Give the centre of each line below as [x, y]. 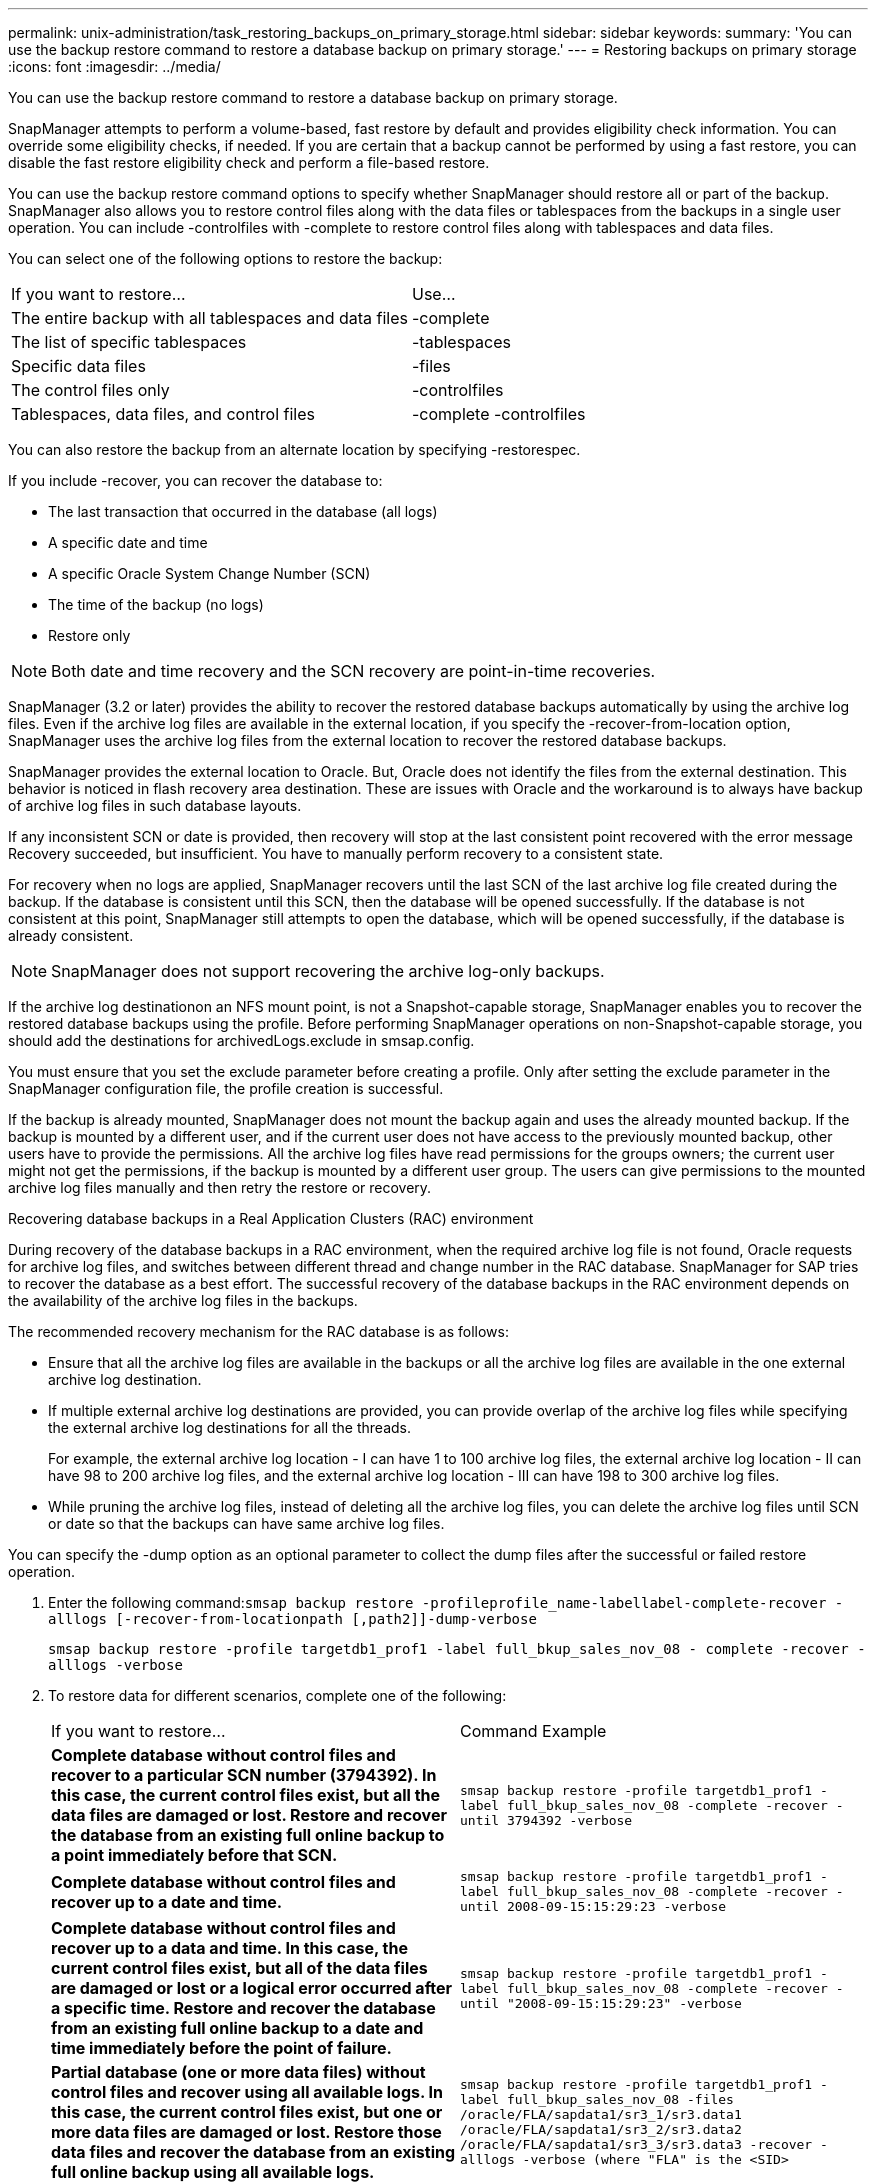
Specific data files [78, 366]
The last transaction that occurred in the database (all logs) [243, 511]
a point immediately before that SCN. [194, 1855]
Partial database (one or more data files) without [238, 2072]
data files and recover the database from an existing [253, 2152]
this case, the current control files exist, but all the [246, 1795]
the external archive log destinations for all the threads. [230, 1427]
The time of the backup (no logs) [156, 604]
